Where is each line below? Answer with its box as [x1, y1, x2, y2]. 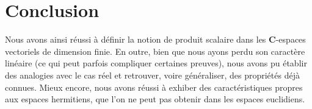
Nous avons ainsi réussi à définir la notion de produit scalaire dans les [5, 33, 266, 46]
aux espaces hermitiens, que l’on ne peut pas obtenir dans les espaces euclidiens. [5, 93, 305, 105]
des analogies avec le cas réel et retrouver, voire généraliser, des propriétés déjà [5, 68, 300, 81]
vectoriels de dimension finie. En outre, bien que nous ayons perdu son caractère [5, 44, 305, 57]
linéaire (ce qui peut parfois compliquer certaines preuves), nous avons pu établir [5, 57, 307, 69]
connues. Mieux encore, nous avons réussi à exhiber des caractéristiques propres [5, 80, 303, 93]
